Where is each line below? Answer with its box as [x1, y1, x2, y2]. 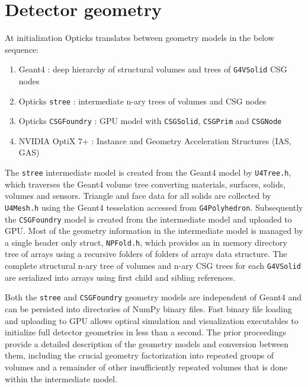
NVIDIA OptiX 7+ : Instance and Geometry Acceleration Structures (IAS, [18, 134, 291, 147]
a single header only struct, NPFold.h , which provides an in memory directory [5, 236, 287, 248]
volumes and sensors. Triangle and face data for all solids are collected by [5, 189, 271, 202]
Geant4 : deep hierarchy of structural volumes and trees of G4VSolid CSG [18, 63, 287, 75]
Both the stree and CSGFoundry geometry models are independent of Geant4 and [5, 291, 302, 303]
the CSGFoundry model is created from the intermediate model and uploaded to [5, 212, 292, 225]
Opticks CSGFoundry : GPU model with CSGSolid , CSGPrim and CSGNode [18, 115, 282, 127]
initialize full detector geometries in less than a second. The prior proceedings [5, 326, 287, 338]
